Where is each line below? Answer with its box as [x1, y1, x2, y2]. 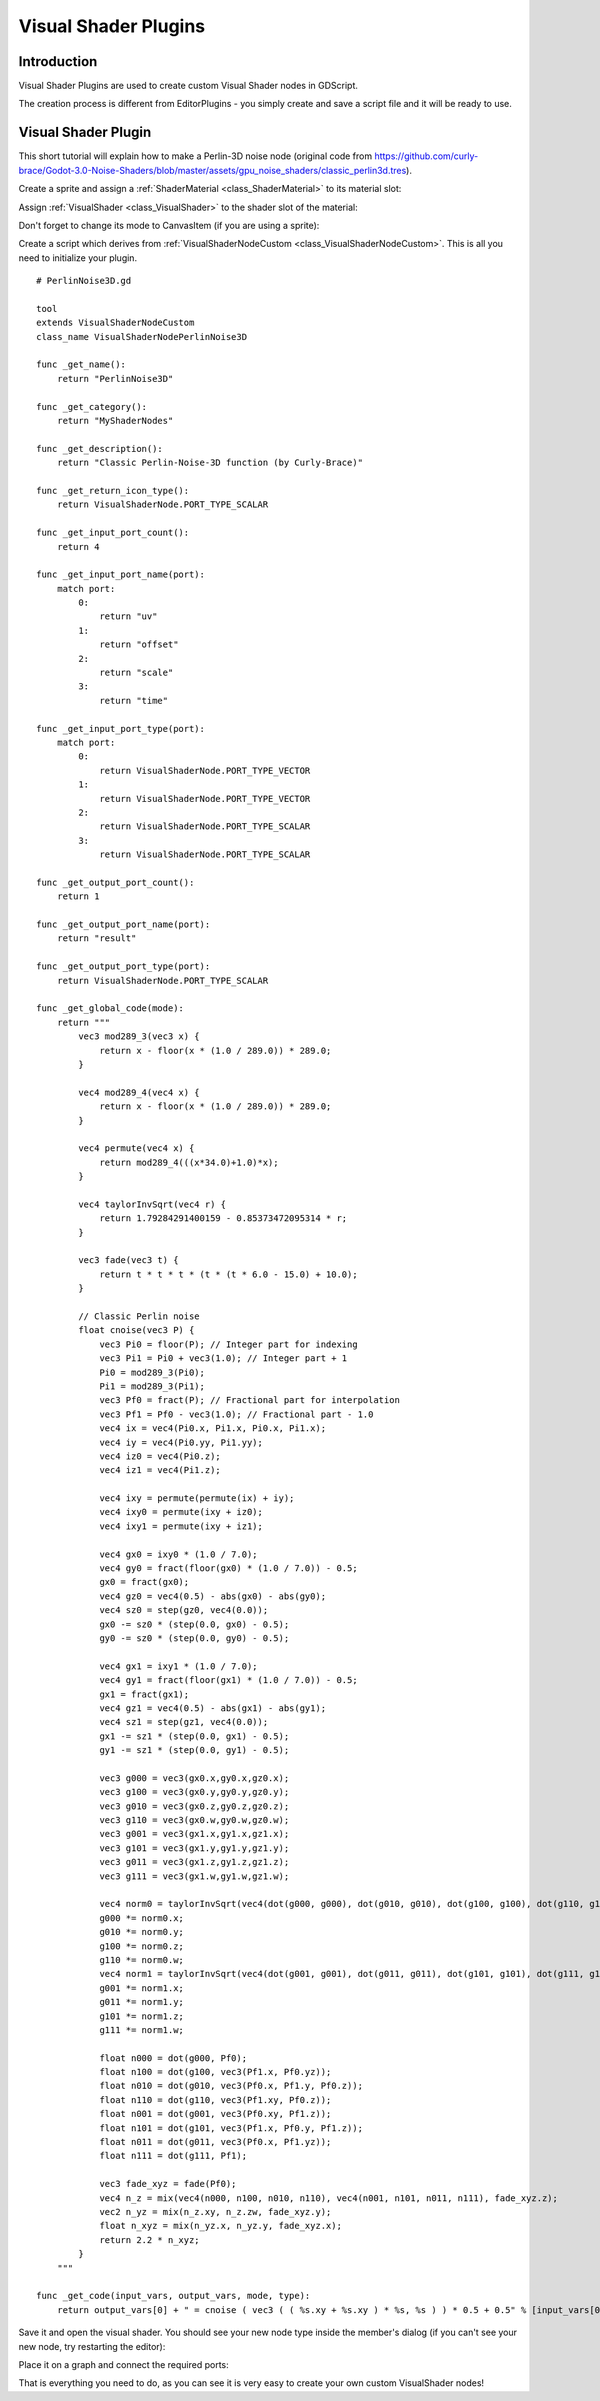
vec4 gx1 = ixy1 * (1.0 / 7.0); [99, 1660, 259, 1672]
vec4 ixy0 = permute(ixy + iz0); [99, 1506, 264, 1518]
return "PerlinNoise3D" [56, 373, 174, 384]
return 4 [56, 541, 100, 552]
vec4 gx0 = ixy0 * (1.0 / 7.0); [99, 1548, 259, 1560]
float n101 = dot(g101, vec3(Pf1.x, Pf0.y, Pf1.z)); [99, 2122, 364, 2134]
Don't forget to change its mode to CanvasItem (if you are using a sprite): [18, 219, 320, 231]
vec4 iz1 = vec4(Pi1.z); [99, 1465, 222, 1476]
